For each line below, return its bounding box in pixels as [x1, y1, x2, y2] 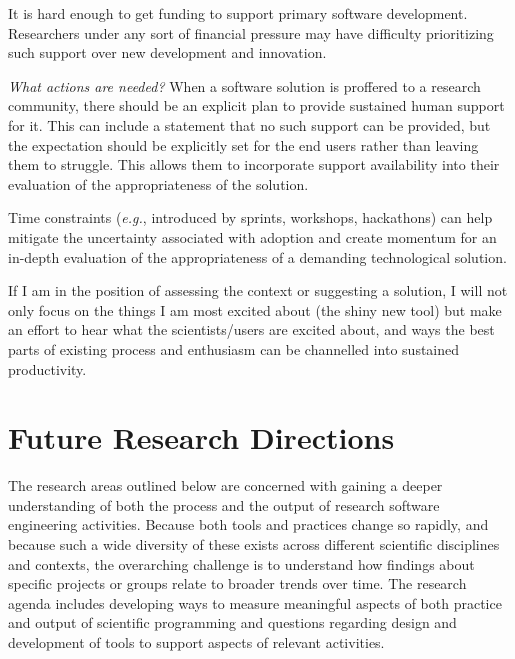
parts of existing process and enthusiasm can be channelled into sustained [8, 338, 460, 359]
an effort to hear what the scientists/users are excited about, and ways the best [8, 319, 495, 340]
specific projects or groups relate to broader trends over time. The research [8, 573, 467, 594]
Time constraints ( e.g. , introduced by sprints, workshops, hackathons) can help [8, 207, 493, 228]
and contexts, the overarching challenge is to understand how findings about [8, 553, 475, 574]
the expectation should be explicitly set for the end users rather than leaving [8, 134, 479, 155]
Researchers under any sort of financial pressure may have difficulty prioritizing [8, 22, 494, 43]
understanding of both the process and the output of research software [8, 494, 440, 515]
